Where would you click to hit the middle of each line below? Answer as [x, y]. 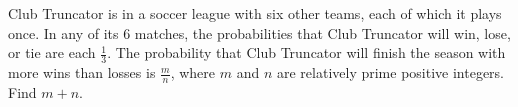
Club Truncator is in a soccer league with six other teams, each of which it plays [255, 13]
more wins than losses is [82, 72]
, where [193, 72]
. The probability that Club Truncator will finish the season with [306, 52]
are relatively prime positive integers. [390, 72]
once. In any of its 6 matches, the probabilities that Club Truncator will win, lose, [259, 32]
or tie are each [52, 52]
